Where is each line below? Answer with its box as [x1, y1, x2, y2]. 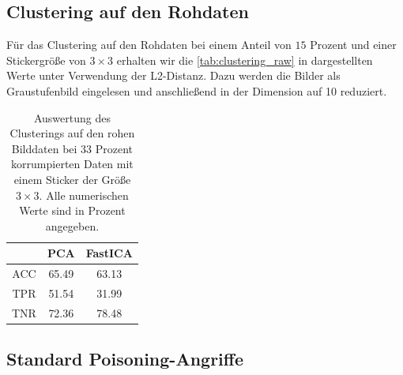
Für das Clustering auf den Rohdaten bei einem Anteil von [6, 36, 292, 53]
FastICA [85, 245, 133, 261]
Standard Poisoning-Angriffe [6, 347, 243, 371]
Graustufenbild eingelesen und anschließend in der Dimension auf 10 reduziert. [6, 82, 387, 99]
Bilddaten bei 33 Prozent [11, 140, 134, 156]
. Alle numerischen [39, 186, 129, 203]
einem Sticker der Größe [13, 171, 131, 187]
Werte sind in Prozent [19, 202, 126, 219]
